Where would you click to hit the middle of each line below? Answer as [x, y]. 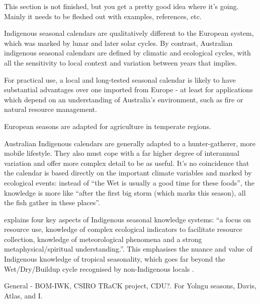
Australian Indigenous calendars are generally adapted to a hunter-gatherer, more [130, 143]
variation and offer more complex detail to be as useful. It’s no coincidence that [127, 163]
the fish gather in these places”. [52, 202]
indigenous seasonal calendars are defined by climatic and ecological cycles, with [127, 53]
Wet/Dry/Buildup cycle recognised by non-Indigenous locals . [99, 268]
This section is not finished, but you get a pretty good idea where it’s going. [121, 6]
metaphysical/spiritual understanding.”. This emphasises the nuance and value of [128, 249]
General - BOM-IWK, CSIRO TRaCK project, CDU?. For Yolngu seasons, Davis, [130, 286]
